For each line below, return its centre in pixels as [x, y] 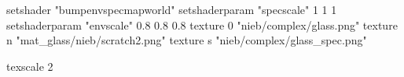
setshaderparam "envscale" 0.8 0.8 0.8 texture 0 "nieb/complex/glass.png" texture [202, 24]
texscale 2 [30, 66]
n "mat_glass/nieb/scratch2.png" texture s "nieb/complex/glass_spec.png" [187, 40]
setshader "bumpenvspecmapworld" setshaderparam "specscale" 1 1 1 [172, 9]
